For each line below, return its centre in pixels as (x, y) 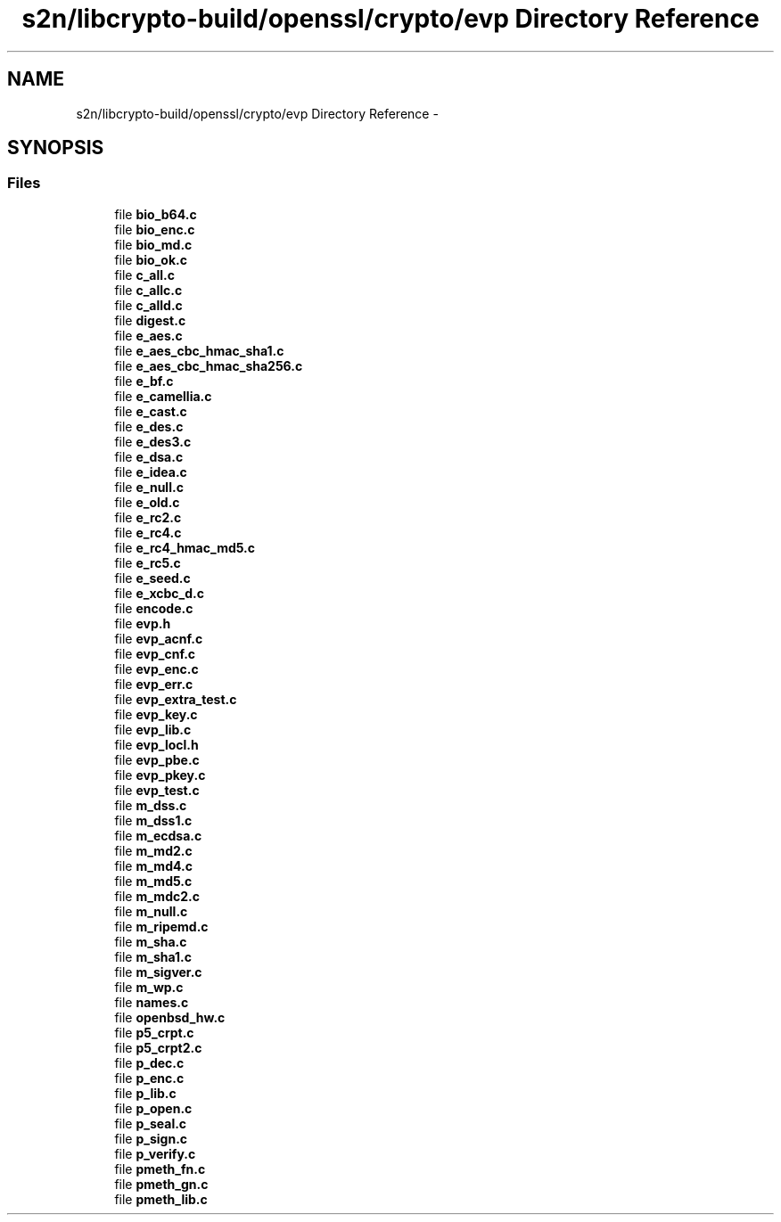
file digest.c (150, 320)
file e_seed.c (152, 578)
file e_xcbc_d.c (160, 593)
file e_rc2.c (148, 517)
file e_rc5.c (148, 562)
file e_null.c (149, 487)
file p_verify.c (155, 1153)
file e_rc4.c (148, 532)
